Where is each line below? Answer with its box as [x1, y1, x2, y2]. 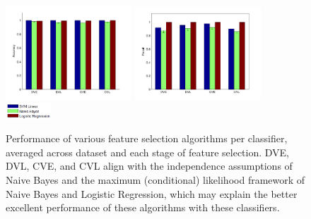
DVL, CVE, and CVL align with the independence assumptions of [6, 158, 293, 173]
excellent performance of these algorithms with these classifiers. [6, 200, 280, 215]
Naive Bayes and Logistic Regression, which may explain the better [6, 186, 298, 201]
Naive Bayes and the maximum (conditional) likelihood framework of [6, 172, 305, 187]
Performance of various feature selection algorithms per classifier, [6, 131, 288, 146]
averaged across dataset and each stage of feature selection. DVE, [6, 144, 290, 159]
